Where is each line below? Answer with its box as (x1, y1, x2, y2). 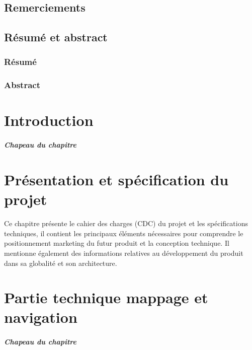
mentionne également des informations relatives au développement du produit (4, 247, 243, 258)
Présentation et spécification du (4, 169, 229, 189)
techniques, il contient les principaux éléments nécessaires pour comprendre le (4, 228, 243, 238)
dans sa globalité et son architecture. (4, 257, 117, 268)
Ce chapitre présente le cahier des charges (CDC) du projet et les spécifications (4, 218, 248, 229)
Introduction (4, 110, 94, 130)
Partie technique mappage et (4, 287, 208, 308)
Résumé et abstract (4, 29, 108, 45)
